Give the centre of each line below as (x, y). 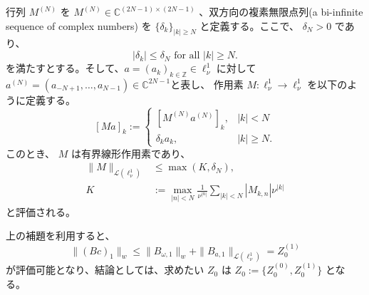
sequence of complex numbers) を (79, 25)
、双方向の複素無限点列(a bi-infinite (281, 11)
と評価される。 (41, 211)
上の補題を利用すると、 (61, 236)
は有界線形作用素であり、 (131, 153)
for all (187, 56)
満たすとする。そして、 (70, 68)
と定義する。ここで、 (249, 25)
